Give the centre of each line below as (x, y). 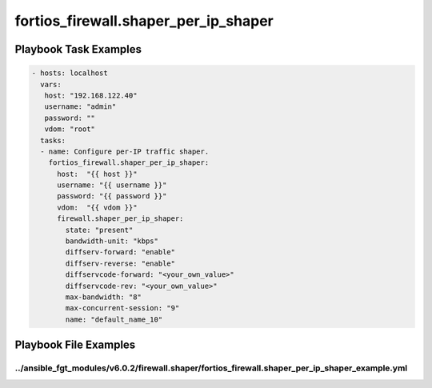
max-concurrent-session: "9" (122, 308)
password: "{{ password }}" (112, 196)
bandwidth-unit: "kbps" (112, 241)
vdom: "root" (70, 129)
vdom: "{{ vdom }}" (97, 207)
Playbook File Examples (75, 345)
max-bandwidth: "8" (103, 297)
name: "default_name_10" (114, 319)
